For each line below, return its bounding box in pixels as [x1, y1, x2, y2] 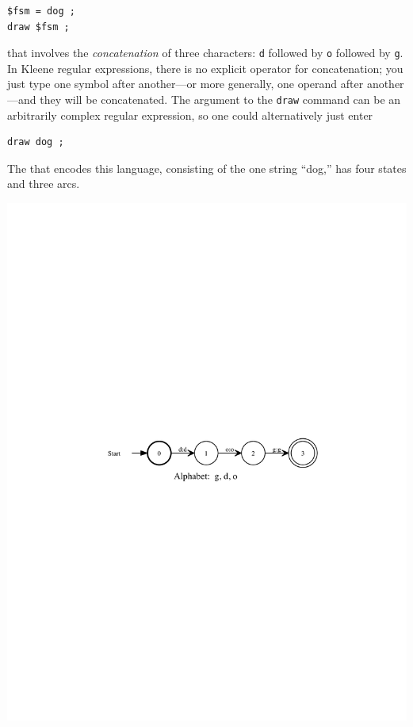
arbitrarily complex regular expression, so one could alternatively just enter [7, 106, 373, 123]
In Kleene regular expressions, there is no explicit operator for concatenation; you [7, 59, 403, 76]
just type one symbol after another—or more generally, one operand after [7, 75, 364, 92]
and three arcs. [7, 175, 80, 192]
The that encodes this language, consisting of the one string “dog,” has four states [7, 159, 407, 176]
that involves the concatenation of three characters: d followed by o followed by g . [7, 44, 403, 61]
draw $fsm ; [7, 21, 70, 33]
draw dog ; [7, 136, 64, 148]
